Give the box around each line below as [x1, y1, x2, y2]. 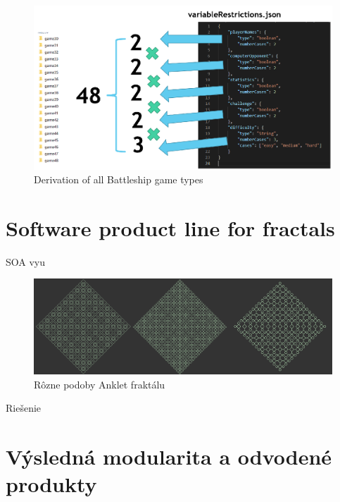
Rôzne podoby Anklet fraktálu [34, 376, 165, 391]
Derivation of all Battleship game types [34, 172, 203, 187]
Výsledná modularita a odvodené [6, 441, 332, 470]
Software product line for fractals [6, 213, 335, 242]
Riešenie [6, 400, 42, 415]
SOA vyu [6, 254, 46, 269]
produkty [6, 470, 97, 498]
